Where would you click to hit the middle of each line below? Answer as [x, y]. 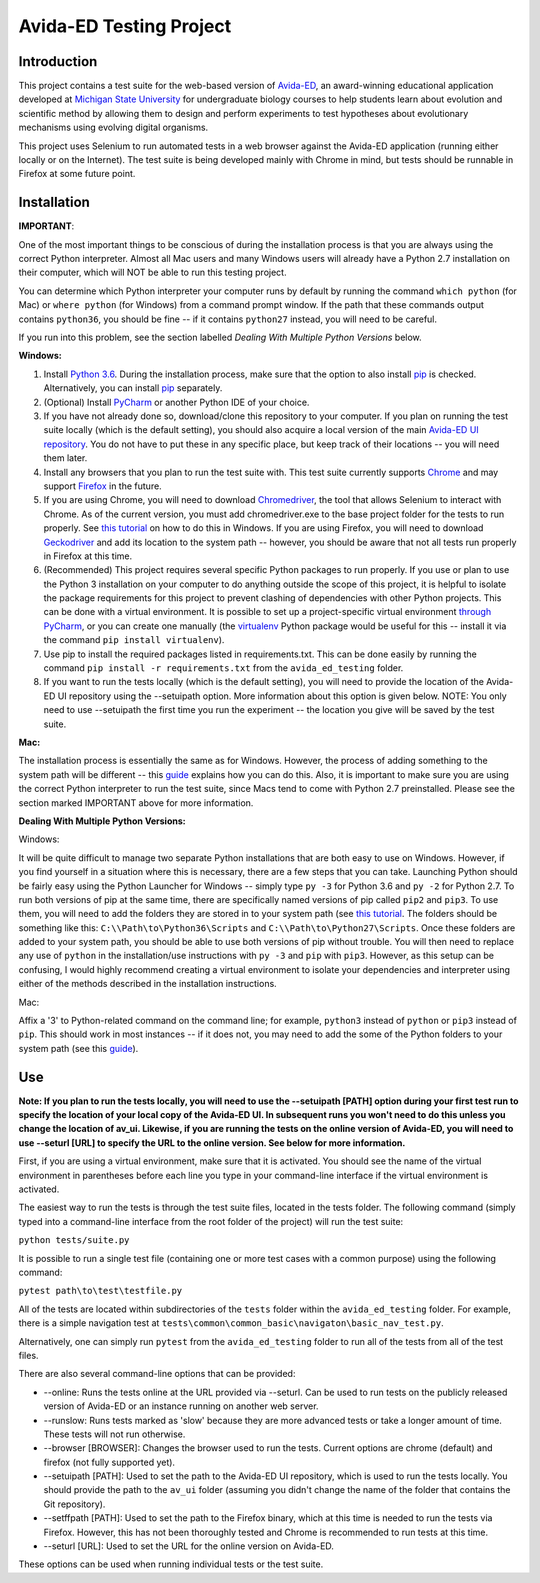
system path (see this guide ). [78, 1048]
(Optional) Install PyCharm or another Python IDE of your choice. [176, 402]
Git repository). [74, 1504]
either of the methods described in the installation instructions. [147, 984]
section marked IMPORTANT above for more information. [136, 802]
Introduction [58, 61]
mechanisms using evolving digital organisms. [113, 127]
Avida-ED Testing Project [125, 26]
